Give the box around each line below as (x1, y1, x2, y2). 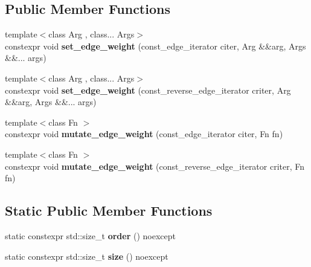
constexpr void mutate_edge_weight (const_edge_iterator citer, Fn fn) (5, 127, 283, 140)
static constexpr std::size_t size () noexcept (5, 249, 168, 262)
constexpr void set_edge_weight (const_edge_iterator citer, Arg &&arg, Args (5, 39, 306, 52)
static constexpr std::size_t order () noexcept (5, 229, 176, 242)
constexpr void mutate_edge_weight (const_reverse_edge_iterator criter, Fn (5, 159, 305, 172)
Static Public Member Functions (5, 201, 213, 220)
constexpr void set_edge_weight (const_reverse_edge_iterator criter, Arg (5, 83, 291, 96)
